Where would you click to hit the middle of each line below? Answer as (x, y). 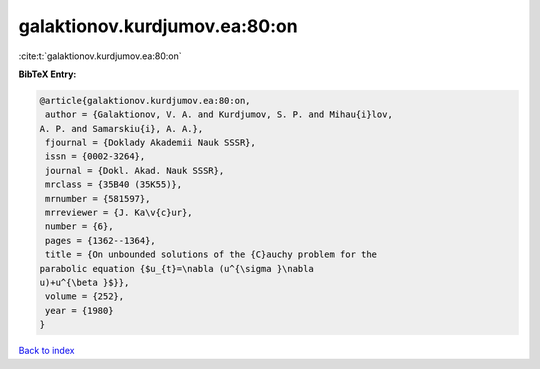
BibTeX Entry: (47, 74)
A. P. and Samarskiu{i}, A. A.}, (121, 128)
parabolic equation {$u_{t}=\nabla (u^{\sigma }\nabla (176, 268)
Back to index (46, 351)
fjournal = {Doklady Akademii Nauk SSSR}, (151, 143)
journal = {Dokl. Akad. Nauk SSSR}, (135, 170)
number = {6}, (79, 226)
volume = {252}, (85, 296)
